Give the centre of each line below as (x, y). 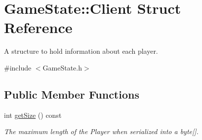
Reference (38, 27)
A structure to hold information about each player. (81, 51)
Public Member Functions (72, 94)
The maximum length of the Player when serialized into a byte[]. (101, 131)
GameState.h (62, 67)
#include (18, 67)
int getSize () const (33, 115)
